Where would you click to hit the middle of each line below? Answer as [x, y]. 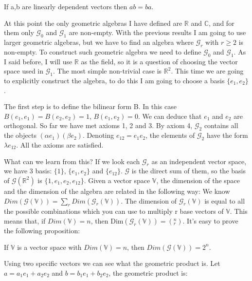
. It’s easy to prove [210, 220]
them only [19, 32]
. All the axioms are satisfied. [60, 144]
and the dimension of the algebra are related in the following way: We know [117, 191]
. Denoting [98, 135]
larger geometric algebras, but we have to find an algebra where [99, 42]
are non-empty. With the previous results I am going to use [157, 32]
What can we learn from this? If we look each [72, 161]
